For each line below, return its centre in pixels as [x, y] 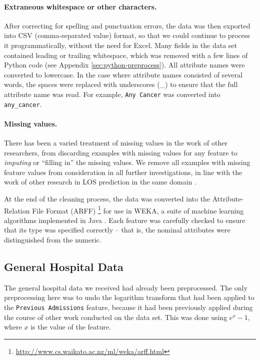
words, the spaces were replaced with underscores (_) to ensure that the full [121, 84]
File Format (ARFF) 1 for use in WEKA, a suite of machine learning [138, 209]
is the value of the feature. [71, 327]
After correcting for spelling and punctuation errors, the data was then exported [127, 25]
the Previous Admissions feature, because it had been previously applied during [128, 307]
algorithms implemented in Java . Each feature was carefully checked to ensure [125, 220]
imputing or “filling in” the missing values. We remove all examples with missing [127, 162]
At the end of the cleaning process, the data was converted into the [107, 199]
